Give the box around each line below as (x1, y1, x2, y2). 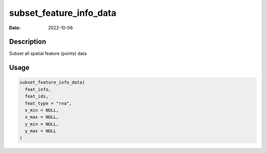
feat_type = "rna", (25, 101, 72, 106)
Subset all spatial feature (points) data (9, 51, 87, 56)
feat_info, (25, 87, 51, 92)
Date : (9, 25, 21, 31)
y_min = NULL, (25, 121, 59, 127)
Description (9, 38, 46, 46)
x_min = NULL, (25, 107, 59, 113)
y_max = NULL (25, 128, 56, 134)
